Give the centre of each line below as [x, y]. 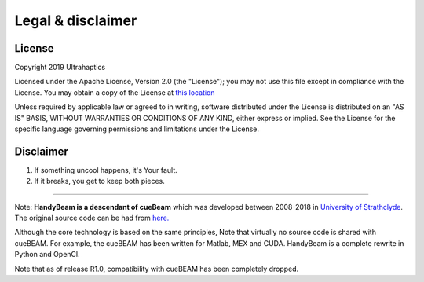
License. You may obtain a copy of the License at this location [115, 92]
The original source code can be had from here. [92, 218]
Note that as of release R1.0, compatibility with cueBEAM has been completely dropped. [157, 269]
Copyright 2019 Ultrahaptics [60, 68]
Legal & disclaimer [76, 20]
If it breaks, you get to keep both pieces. [99, 181]
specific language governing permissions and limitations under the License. [137, 129]
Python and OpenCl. [47, 255]
